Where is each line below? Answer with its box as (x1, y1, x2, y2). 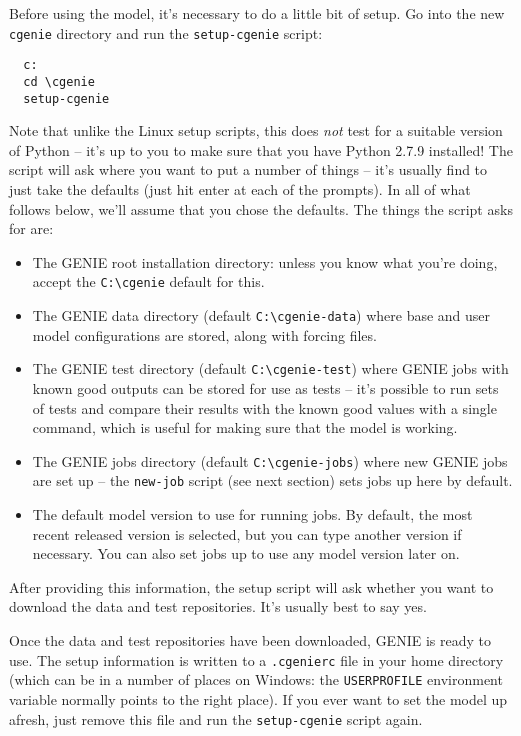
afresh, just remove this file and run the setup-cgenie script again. (9, 708, 423, 729)
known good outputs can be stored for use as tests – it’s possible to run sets (32, 377, 499, 398)
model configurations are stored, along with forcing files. (32, 324, 377, 345)
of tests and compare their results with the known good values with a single (32, 397, 497, 418)
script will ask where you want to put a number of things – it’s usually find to (9, 159, 488, 180)
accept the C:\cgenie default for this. (32, 271, 265, 292)
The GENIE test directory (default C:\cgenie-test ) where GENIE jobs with (32, 358, 509, 379)
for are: (9, 218, 54, 239)
